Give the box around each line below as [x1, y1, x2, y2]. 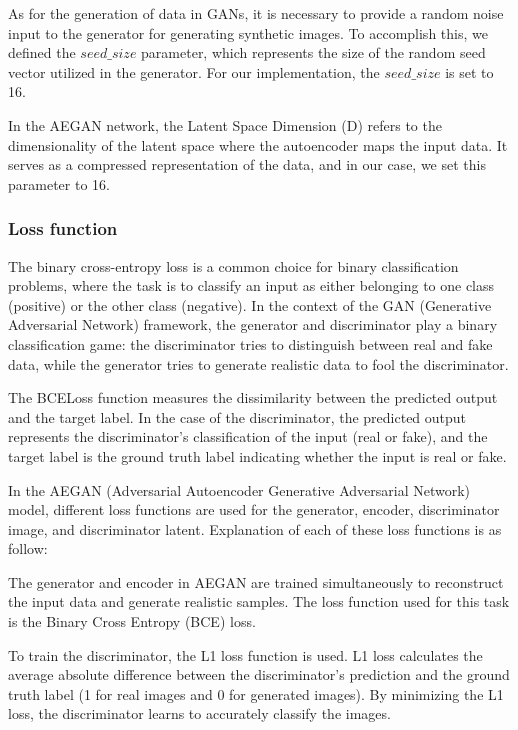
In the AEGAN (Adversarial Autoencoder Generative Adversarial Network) [8, 479, 471, 500]
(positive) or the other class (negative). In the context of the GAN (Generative [8, 294, 492, 315]
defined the [8, 42, 76, 63]
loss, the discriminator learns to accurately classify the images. [8, 703, 391, 724]
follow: [8, 538, 48, 559]
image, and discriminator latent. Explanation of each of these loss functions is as [8, 518, 502, 539]
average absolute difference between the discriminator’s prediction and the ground [8, 664, 510, 685]
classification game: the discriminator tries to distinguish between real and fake [8, 333, 493, 354]
